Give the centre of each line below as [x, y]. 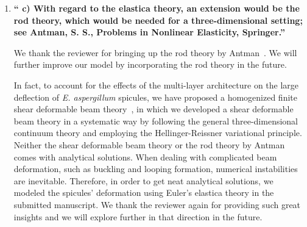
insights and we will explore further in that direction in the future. [138, 216]
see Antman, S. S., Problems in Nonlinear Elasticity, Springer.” [149, 32]
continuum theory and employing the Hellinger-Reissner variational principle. [158, 133]
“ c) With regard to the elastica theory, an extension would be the [157, 8]
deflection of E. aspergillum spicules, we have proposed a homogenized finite [155, 97]
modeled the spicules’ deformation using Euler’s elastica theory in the [144, 193]
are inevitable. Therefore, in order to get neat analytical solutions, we [143, 180]
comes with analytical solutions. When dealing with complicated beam [145, 157]
